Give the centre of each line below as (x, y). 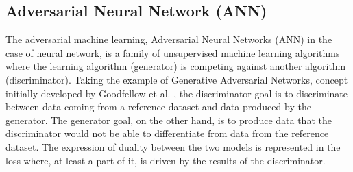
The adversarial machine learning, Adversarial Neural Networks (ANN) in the (169, 39)
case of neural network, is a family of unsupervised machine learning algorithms (173, 52)
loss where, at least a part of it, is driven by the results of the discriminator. (166, 160)
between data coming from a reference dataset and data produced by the (158, 107)
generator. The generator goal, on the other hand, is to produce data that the (169, 120)
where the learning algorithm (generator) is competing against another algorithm (176, 66)
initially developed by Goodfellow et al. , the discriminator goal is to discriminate (177, 93)
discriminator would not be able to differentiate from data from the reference (167, 133)
